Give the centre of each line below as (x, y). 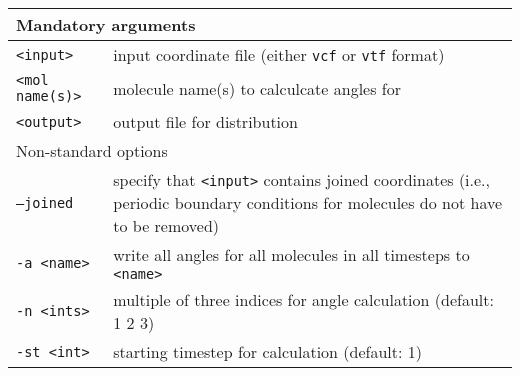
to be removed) (166, 225)
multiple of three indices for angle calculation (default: (303, 299)
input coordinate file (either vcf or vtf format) (279, 54)
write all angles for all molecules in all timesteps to (291, 254)
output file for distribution (205, 121)
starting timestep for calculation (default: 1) (268, 351)
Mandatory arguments (106, 24)
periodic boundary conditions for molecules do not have (308, 202)
